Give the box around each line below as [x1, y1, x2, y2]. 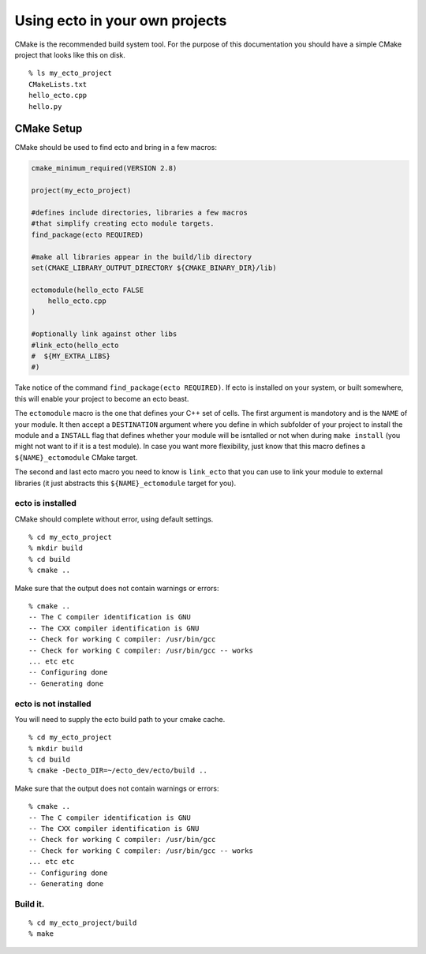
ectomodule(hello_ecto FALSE [31, 285, 144, 294]
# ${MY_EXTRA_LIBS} [31, 352, 110, 361]
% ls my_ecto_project [28, 69, 112, 78]
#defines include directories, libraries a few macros [31, 208, 248, 217]
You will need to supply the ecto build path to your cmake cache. [14, 714, 226, 724]
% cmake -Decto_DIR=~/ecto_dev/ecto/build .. [28, 766, 208, 775]
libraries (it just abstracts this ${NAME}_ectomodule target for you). [14, 478, 237, 488]
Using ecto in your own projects [14, 12, 227, 29]
